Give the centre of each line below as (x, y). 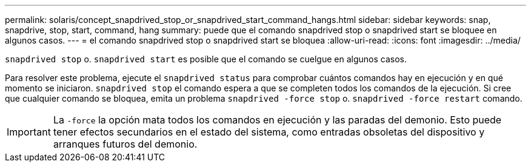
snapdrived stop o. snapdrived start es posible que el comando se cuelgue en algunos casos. (206, 59)
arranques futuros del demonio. (125, 144)
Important (29, 132)
